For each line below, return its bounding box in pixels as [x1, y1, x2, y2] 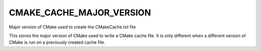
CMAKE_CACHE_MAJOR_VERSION [9, 7, 151, 18]
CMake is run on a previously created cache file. [9, 39, 106, 45]
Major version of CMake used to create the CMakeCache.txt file [9, 24, 136, 30]
